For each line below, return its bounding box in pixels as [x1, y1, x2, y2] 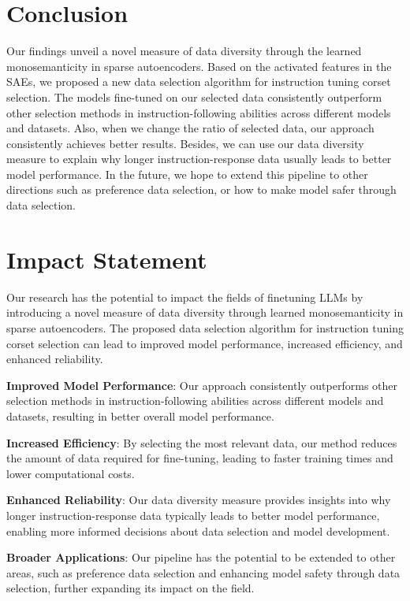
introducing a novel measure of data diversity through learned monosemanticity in [6, 304, 404, 321]
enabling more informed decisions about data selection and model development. [6, 522, 390, 539]
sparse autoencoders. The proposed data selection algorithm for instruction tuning [6, 319, 404, 336]
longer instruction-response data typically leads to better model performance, [6, 506, 380, 523]
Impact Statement [6, 243, 207, 275]
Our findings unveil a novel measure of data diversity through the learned [6, 43, 362, 59]
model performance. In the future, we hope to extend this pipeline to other [6, 165, 368, 182]
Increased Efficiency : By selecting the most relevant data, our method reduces [6, 434, 397, 451]
